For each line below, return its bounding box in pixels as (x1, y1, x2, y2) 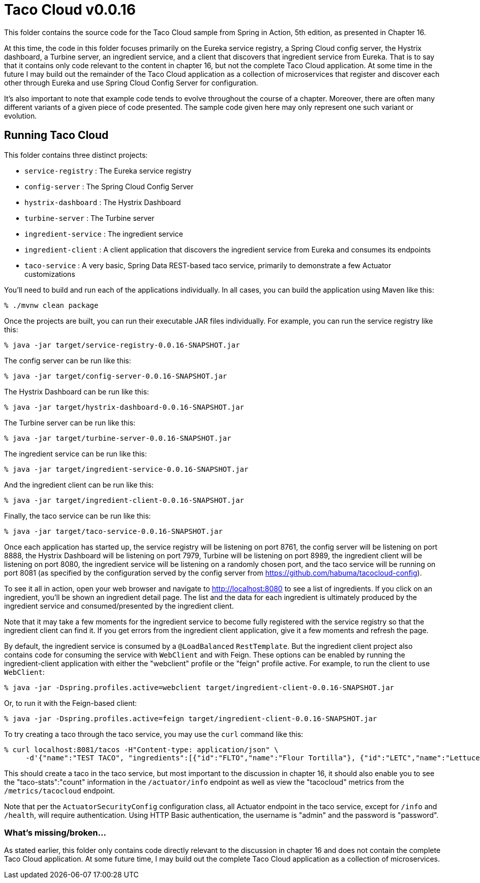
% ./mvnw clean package (4, 301, 99, 309)
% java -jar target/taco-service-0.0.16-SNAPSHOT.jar (4, 527, 223, 535)
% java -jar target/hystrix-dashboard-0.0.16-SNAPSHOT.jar (4, 403, 245, 411)
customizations (24, 269, 75, 278)
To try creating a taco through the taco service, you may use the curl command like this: (4, 729, 304, 738)
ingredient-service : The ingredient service (24, 229, 183, 238)
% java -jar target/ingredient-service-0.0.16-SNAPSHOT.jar (4, 465, 249, 473)
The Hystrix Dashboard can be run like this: (4, 387, 149, 396)
